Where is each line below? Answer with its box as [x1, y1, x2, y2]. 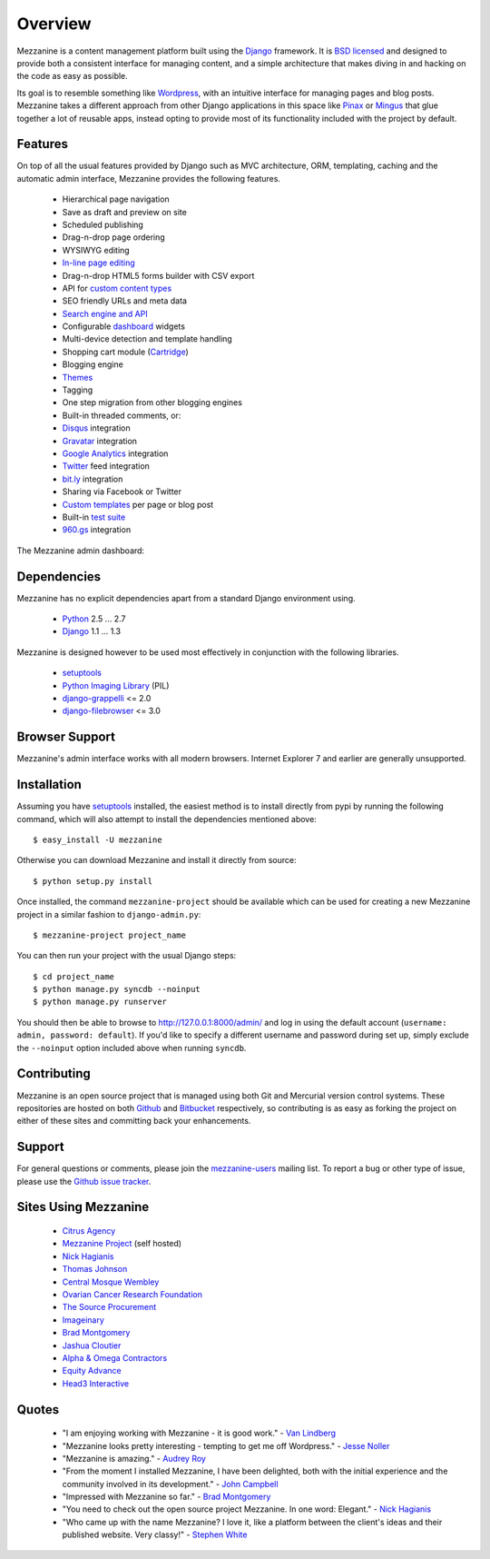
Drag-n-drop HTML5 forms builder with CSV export [62, 270, 255, 281]
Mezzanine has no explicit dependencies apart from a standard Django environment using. [16, 592, 356, 603]
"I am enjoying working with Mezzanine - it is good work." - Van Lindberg [62, 1427, 336, 1439]
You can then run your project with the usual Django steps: [16, 950, 237, 961]
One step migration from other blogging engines [62, 397, 242, 408]
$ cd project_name [33, 971, 115, 981]
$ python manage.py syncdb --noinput [33, 984, 201, 995]
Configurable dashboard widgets [62, 321, 186, 332]
